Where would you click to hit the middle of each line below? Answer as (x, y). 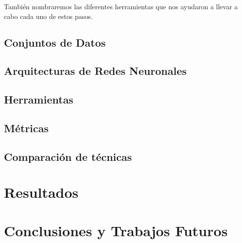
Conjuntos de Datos (55, 42)
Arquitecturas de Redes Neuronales (95, 71)
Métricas (26, 128)
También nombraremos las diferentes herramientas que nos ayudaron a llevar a (121, 6)
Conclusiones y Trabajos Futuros (116, 230)
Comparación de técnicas (68, 156)
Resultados (41, 192)
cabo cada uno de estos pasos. (48, 16)
